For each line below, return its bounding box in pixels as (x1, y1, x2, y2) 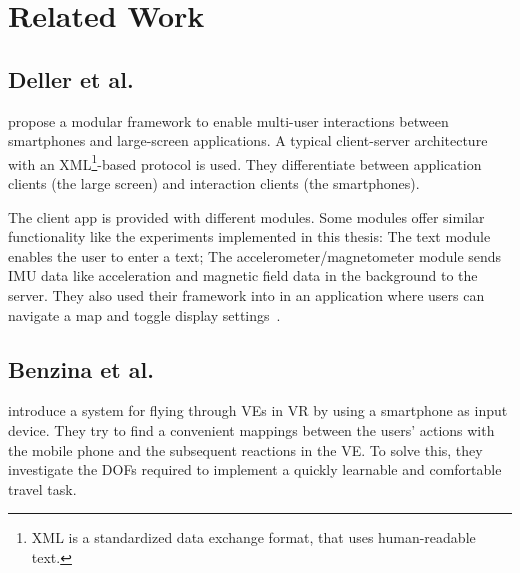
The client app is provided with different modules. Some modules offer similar (8, 206, 485, 227)
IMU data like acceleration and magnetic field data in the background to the (8, 265, 478, 286)
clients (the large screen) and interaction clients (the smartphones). (8, 173, 420, 194)
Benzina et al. (8, 353, 154, 384)
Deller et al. (8, 63, 134, 94)
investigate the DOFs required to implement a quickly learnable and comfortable (8, 459, 502, 480)
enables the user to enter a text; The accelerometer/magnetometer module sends (8, 245, 502, 266)
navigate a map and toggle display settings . (8, 304, 281, 325)
